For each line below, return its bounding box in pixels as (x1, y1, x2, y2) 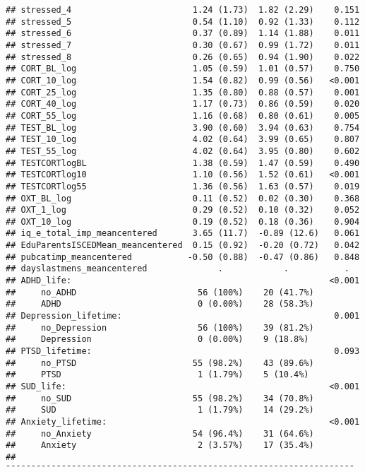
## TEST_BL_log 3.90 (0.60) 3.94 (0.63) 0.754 (6, 122, 360, 133)
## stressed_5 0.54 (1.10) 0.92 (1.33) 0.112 (6, 16, 360, 27)
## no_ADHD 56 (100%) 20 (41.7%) (6, 287, 314, 297)
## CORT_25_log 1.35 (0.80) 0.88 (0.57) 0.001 (6, 87, 360, 98)
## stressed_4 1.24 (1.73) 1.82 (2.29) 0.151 (6, 5, 360, 15)
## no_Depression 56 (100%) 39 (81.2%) (6, 322, 314, 333)
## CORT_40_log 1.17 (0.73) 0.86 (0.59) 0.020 (6, 99, 360, 110)
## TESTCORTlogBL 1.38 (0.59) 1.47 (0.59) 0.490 (6, 158, 360, 168)
